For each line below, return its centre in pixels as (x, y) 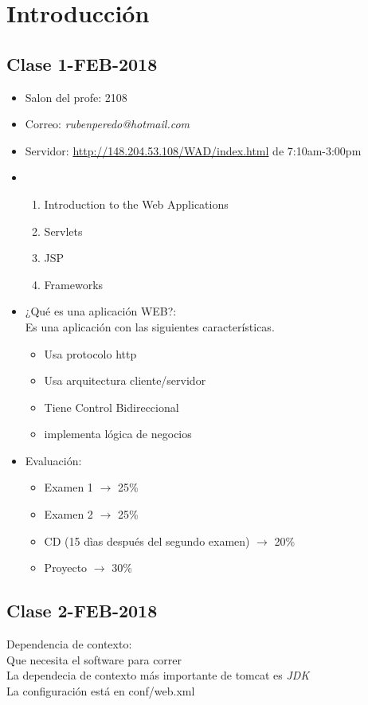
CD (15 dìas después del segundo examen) (147, 540)
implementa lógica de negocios (118, 434)
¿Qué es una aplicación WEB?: (101, 311)
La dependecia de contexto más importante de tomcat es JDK (158, 675)
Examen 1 (69, 487)
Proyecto (66, 568)
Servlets (63, 231)
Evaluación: (53, 460)
